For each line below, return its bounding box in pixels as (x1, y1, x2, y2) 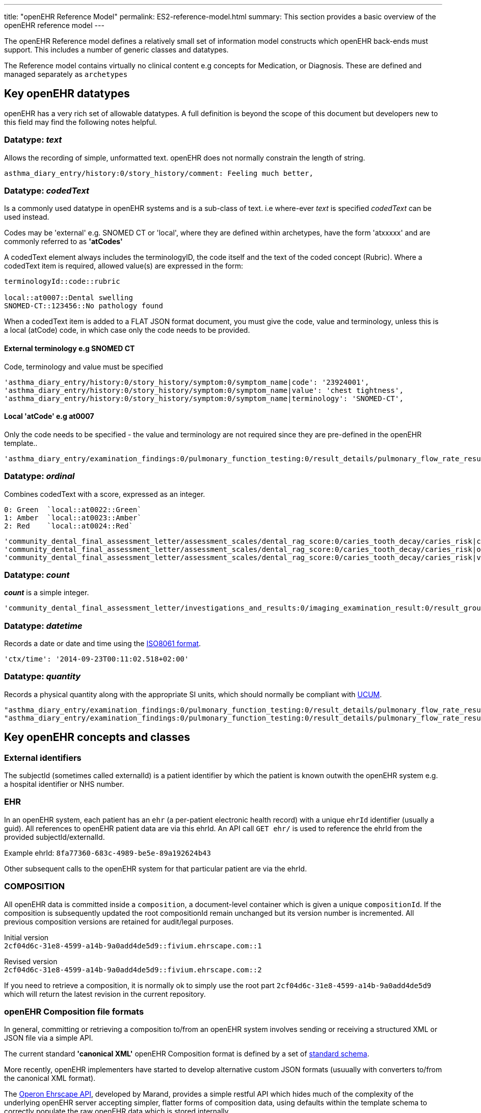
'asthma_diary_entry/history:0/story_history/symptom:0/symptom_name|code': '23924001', (4, 378, 369, 386)
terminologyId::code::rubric (4, 277, 120, 286)
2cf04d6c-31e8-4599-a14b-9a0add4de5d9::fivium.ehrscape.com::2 (4, 965, 262, 974)
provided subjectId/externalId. (4, 832, 105, 841)
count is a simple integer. (4, 588, 89, 597)
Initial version (4, 933, 49, 942)
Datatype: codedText (4, 185, 90, 196)
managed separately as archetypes (4, 70, 128, 78)
